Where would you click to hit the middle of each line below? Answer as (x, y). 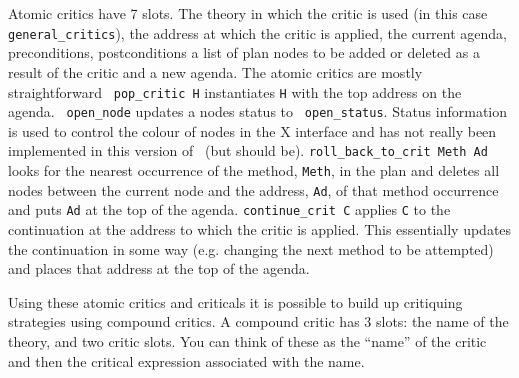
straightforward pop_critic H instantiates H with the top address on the (235, 91)
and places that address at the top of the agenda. (159, 268)
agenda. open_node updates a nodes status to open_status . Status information (258, 111)
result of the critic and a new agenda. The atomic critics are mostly (215, 71)
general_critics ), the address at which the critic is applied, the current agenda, (257, 32)
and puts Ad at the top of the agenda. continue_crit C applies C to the (229, 209)
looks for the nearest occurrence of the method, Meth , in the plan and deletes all (254, 170)
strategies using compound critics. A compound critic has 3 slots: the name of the (258, 321)
